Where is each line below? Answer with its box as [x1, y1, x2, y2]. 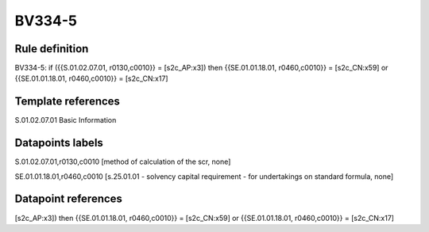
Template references [14, 95, 121, 108]
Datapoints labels [14, 136, 103, 150]
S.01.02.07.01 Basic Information [14, 116, 117, 125]
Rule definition [14, 42, 89, 55]
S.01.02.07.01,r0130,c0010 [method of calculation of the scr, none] [14, 157, 231, 166]
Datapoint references [14, 192, 123, 206]
